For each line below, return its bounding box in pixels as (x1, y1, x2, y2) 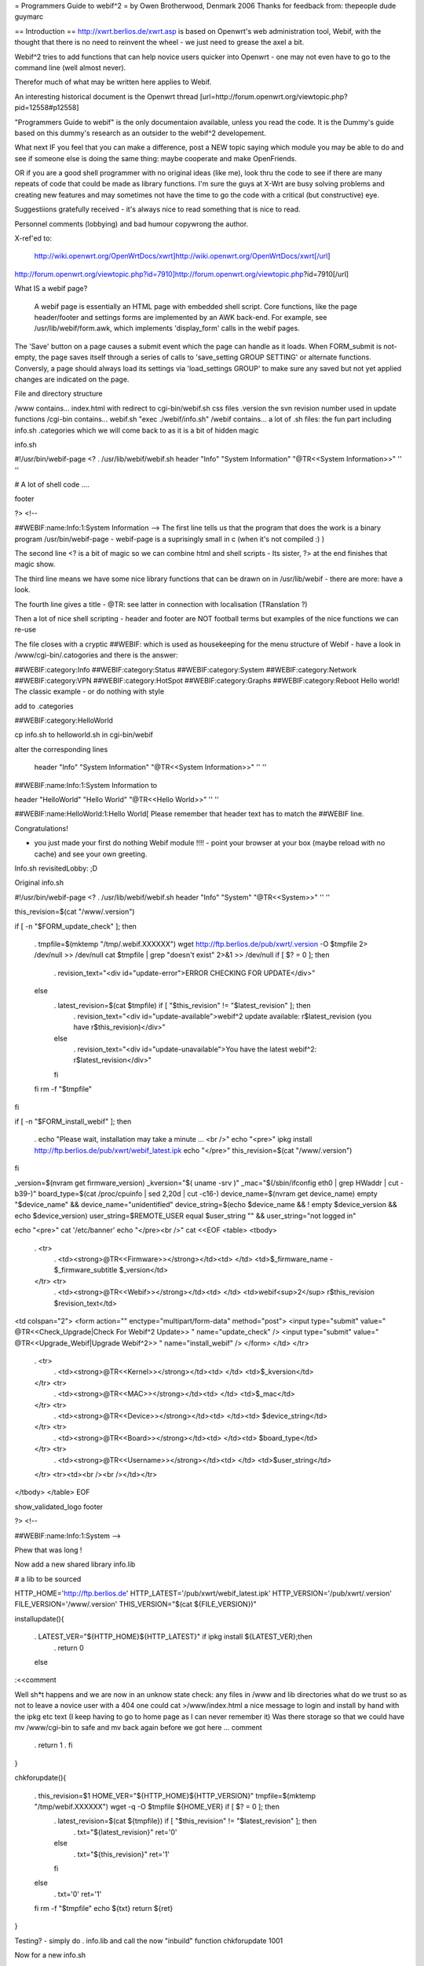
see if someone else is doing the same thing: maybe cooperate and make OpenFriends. (14, 153, 298, 163)
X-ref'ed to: (14, 234, 53, 243)
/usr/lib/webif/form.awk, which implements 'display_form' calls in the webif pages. (34, 323, 300, 333)
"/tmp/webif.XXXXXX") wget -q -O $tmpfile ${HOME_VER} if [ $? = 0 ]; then (34, 1802, 280, 1811)
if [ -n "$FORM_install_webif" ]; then (14, 1117, 132, 1126)
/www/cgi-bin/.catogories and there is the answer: (14, 650, 178, 660)
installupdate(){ (14, 1614, 64, 1623)
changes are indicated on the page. (14, 374, 130, 384)
